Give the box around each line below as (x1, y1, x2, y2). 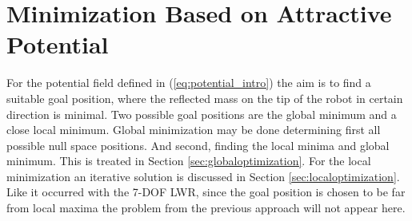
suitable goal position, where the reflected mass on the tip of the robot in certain (6, 89, 403, 106)
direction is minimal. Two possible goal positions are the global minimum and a (6, 105, 397, 122)
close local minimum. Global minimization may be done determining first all (6, 121, 381, 138)
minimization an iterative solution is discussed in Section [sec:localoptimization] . (6, 168, 400, 184)
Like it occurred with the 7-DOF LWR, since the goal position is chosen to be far (6, 184, 406, 200)
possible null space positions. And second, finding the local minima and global (6, 136, 390, 153)
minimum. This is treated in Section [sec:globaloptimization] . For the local (6, 152, 371, 169)
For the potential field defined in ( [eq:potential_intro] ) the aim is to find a (6, 74, 371, 91)
